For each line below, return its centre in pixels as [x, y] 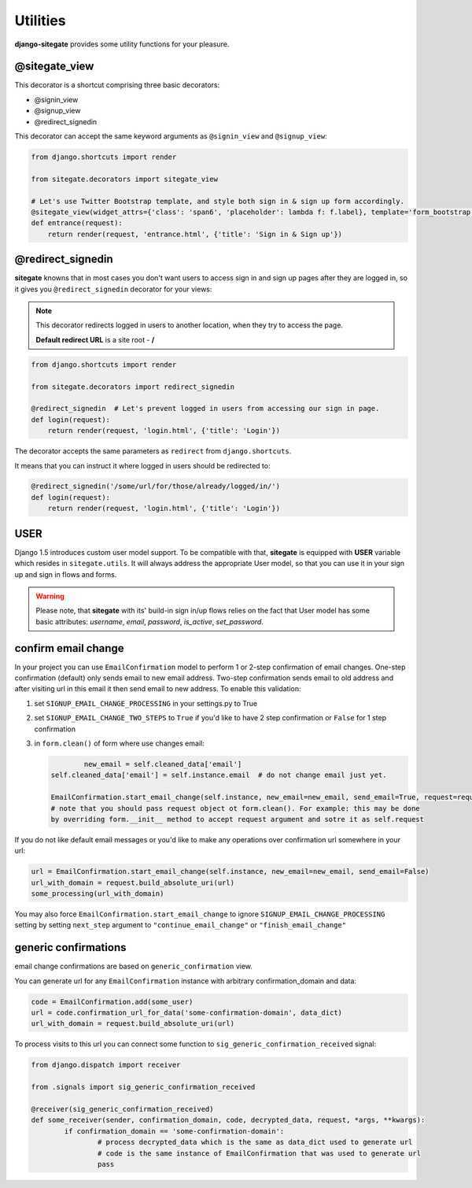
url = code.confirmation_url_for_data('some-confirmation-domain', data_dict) [186, 1013]
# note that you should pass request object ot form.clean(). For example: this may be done [235, 808]
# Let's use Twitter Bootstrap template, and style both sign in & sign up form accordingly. [218, 201]
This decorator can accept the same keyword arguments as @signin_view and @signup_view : [171, 136]
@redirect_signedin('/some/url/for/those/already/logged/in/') [156, 487]
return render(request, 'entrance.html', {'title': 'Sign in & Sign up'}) [195, 234]
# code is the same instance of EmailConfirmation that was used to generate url [259, 1153]
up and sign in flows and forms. [66, 574]
